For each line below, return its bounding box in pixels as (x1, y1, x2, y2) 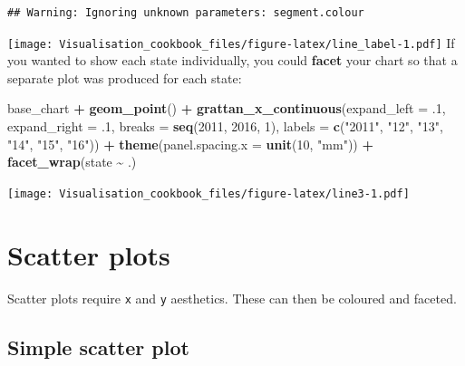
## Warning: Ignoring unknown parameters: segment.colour (7, 6, 364, 19)
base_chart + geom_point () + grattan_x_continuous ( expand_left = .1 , (7, 99, 446, 118)
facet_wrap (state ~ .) (7, 152, 137, 171)
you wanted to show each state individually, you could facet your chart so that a (7, 51, 458, 70)
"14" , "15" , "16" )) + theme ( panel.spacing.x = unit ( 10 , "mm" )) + (7, 134, 373, 153)
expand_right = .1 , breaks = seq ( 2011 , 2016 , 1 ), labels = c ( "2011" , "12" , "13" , (7, 117, 443, 136)
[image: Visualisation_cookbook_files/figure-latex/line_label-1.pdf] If (7, 33, 455, 52)
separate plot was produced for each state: (7, 68, 242, 87)
